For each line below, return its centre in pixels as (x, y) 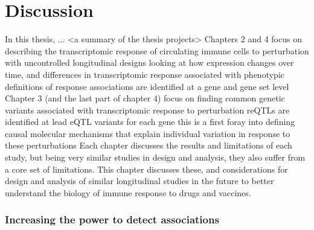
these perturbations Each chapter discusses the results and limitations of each (149, 145)
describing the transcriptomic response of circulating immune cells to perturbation (157, 50)
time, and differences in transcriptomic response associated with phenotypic (145, 74)
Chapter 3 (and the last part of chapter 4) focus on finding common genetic (145, 98)
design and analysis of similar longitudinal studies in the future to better (139, 181)
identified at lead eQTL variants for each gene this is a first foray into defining (150, 122)
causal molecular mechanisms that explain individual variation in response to (148, 133)
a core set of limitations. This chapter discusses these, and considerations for (146, 169)
